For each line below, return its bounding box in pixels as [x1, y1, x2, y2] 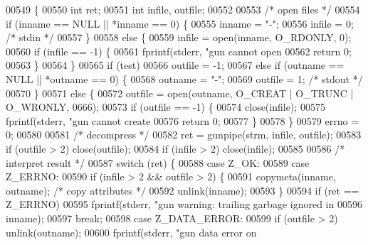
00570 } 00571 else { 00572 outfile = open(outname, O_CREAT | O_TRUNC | [6, 85, 354, 100]
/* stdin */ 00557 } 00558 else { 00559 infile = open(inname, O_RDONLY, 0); [6, 30, 352, 45]
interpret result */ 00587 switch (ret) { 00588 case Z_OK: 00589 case [6, 155, 310, 170]
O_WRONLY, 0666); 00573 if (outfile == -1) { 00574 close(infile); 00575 [6, 99, 325, 114]
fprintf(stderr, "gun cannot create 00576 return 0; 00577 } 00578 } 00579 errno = [6, 113, 359, 128]
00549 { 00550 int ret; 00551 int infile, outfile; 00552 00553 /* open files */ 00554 [6, 2, 360, 16]
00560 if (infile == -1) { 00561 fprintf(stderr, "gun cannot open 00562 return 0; [6, 43, 352, 58]
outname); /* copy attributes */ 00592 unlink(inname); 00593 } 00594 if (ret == [6, 183, 359, 197]
